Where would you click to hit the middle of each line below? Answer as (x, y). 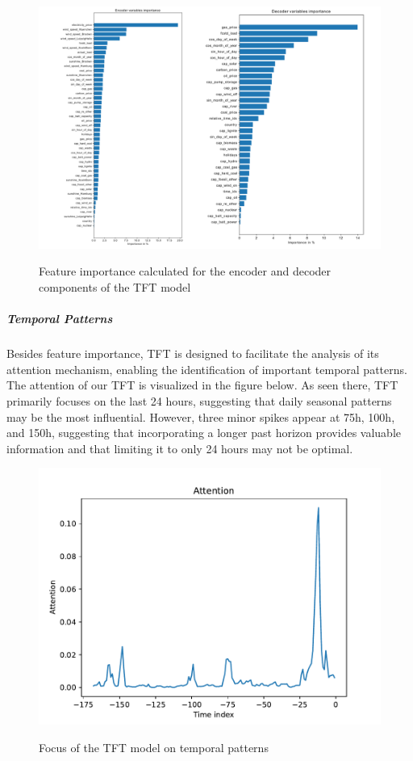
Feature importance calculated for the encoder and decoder (185, 271)
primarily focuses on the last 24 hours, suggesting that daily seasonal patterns (199, 400)
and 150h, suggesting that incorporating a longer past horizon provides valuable (204, 433)
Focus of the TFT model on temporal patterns (154, 747)
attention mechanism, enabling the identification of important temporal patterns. (207, 369)
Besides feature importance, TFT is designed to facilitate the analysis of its (193, 353)
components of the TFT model (115, 286)
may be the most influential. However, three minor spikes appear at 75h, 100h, (201, 416)
